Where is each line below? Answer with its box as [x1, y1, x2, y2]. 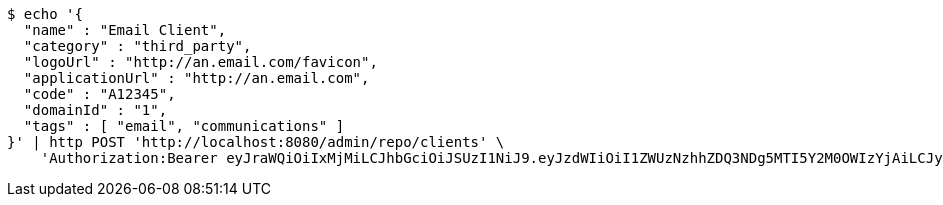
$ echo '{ [7, 6, 83, 22]
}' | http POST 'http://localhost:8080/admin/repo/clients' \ [7, 134, 505, 150]
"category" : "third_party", [23, 38, 252, 54]
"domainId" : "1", [23, 102, 168, 118]
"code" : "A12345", [23, 86, 176, 102]
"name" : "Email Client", [23, 22, 227, 38]
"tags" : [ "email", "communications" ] [23, 118, 345, 134]
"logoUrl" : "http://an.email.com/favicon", [23, 54, 378, 70]
